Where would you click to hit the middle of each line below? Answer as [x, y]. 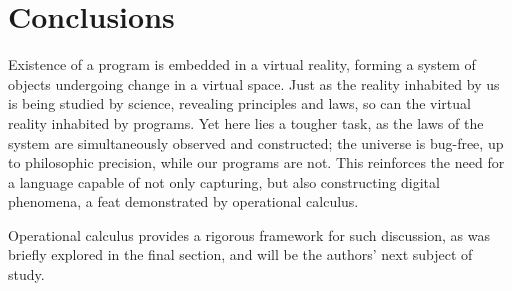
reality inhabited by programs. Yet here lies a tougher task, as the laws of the [246, 122]
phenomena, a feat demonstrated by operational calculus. [183, 201]
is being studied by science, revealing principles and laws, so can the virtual [239, 103]
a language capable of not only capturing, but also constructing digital [224, 181]
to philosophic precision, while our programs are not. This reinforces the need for [256, 162]
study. [26, 274]
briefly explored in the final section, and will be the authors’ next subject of [240, 254]
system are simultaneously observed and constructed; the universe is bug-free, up [256, 142]
